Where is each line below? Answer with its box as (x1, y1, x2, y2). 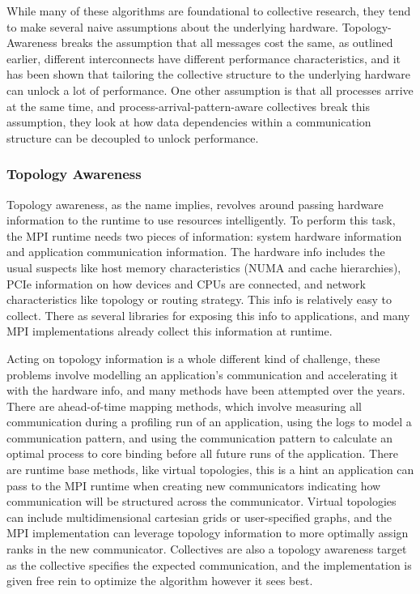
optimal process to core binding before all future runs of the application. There (6, 445, 398, 462)
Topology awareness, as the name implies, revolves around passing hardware (6, 195, 384, 212)
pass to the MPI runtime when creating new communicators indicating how (6, 476, 381, 494)
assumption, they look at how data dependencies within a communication (6, 113, 371, 130)
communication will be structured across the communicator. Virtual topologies (6, 493, 397, 510)
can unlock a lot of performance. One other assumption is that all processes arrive (6, 81, 414, 98)
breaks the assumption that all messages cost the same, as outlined (61, 34, 393, 51)
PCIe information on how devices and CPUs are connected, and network (6, 275, 366, 292)
